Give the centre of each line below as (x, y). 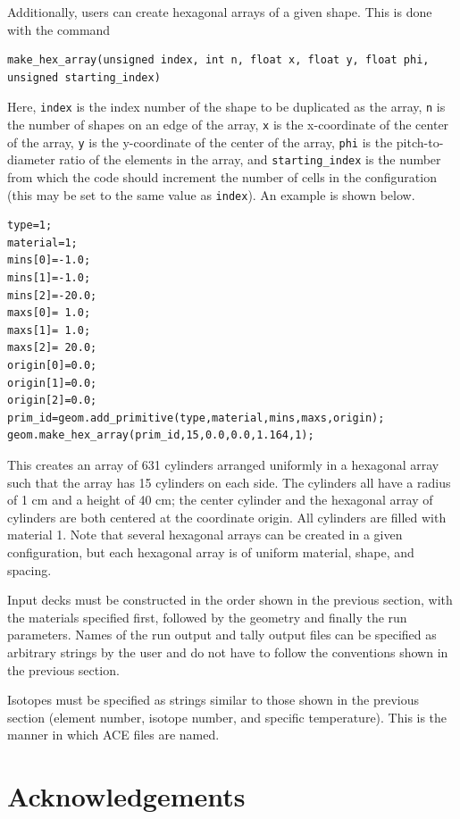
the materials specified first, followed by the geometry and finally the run (207, 617)
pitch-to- (420, 142)
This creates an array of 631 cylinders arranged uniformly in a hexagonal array (223, 464)
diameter (31, 159)
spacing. (29, 569)
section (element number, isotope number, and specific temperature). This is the (227, 717)
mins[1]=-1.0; (49, 278)
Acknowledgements (126, 796)
